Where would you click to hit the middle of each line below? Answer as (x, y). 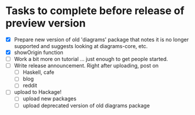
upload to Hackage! (38, 92)
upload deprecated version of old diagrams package (86, 105)
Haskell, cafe (38, 72)
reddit (30, 86)
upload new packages (50, 99)
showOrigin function (39, 52)
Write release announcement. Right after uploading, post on (86, 66)
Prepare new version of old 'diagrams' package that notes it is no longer (101, 39)
